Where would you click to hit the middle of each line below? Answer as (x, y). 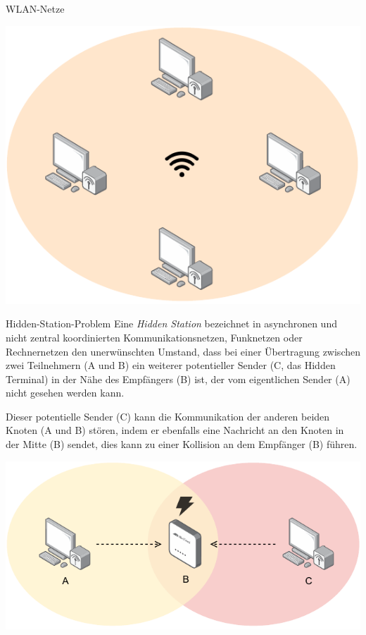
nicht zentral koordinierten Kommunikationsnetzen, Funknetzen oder (154, 337)
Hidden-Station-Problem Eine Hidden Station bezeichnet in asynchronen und (171, 323)
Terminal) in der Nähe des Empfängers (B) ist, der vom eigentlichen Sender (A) (178, 379)
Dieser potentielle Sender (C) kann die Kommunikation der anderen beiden (168, 416)
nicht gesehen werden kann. (65, 393)
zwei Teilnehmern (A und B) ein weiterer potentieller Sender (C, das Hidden (171, 365)
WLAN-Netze (35, 8)
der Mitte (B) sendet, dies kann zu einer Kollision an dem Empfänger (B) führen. (182, 444)
